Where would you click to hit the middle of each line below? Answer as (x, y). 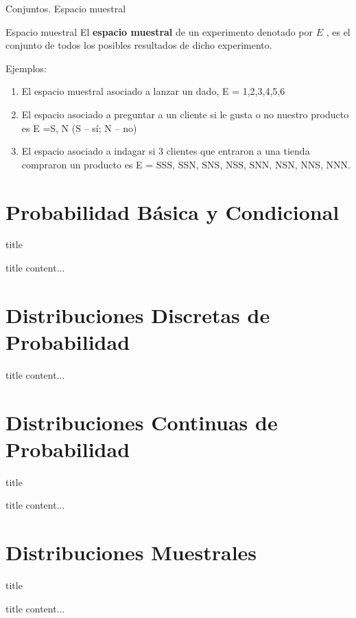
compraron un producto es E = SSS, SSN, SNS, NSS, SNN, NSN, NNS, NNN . (186, 164)
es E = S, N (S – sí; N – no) (79, 128)
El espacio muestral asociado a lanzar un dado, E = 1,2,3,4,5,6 (153, 91)
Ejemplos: (26, 68)
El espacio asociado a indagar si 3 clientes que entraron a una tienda (166, 151)
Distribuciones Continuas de (142, 422)
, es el (338, 31)
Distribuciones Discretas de (138, 314)
